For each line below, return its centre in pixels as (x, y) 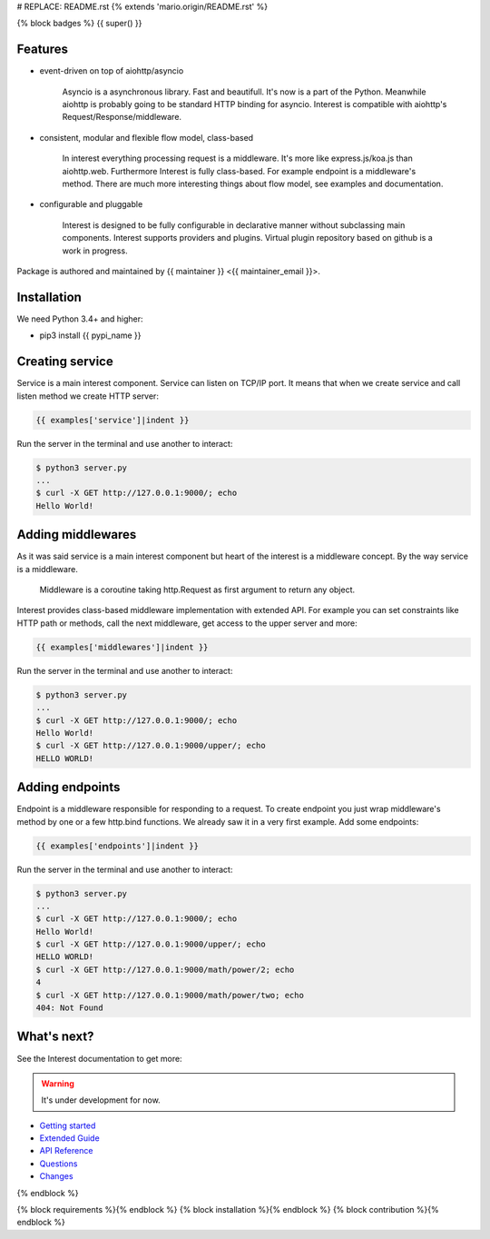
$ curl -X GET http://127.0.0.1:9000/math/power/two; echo (170, 995)
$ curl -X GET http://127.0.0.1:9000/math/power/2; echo (165, 969)
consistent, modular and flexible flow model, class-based (147, 137)
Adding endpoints (69, 787)
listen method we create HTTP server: (88, 396)
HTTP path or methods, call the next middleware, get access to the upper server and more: (187, 623)
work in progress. (95, 251)
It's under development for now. (101, 1100)
